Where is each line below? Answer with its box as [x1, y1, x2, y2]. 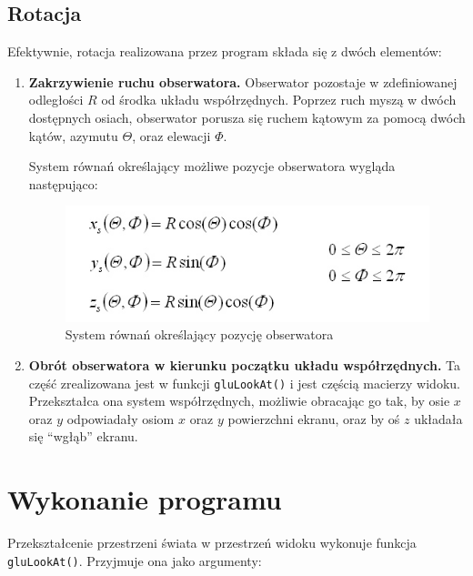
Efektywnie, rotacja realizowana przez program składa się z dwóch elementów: [7, 42, 442, 61]
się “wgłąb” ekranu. [28, 427, 138, 446]
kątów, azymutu [28, 126, 118, 145]
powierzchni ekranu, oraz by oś [227, 409, 400, 428]
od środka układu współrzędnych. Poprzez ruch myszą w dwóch [101, 90, 457, 109]
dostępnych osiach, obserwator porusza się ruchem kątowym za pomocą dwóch [28, 107, 466, 126]
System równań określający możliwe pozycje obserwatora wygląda [28, 157, 396, 176]
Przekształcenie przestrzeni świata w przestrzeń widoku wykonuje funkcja [7, 533, 417, 552]
